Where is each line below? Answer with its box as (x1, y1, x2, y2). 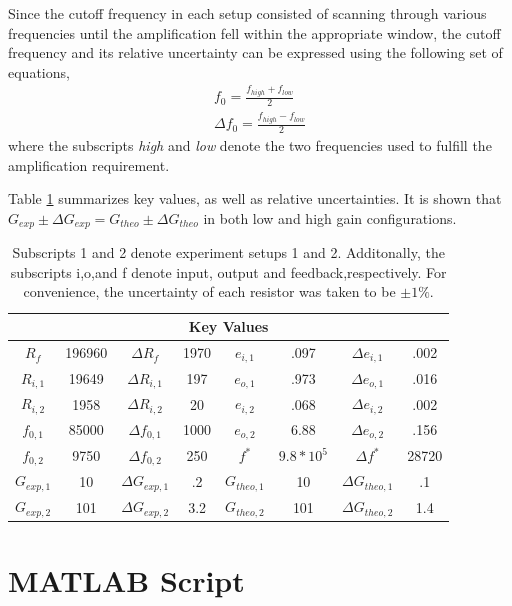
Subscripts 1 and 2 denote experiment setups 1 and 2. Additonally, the (12, 242, 445, 263)
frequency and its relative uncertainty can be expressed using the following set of (8, 42, 503, 63)
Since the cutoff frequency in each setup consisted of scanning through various (8, 3, 487, 23)
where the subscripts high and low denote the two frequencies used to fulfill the (8, 135, 492, 155)
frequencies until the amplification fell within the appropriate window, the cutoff (8, 22, 501, 43)
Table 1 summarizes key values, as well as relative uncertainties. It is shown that (8, 188, 502, 209)
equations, (8, 61, 70, 82)
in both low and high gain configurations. (203, 207, 457, 228)
